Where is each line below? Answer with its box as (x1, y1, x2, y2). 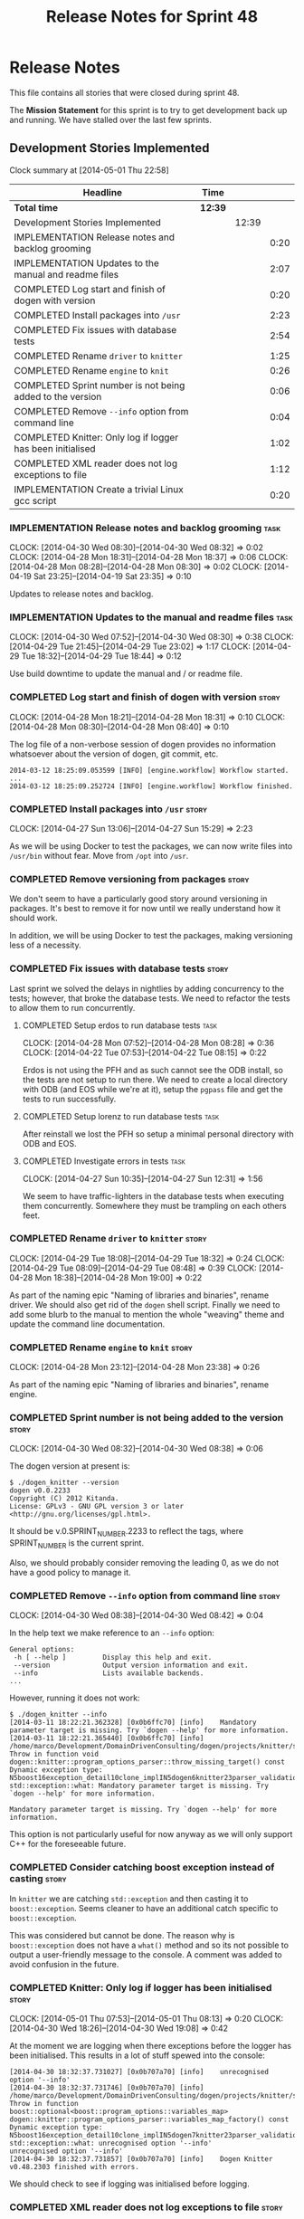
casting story (9, 1872, 67, 1885)
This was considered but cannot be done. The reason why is (9, 1929, 235, 1940)
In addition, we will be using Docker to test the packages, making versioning (9, 930, 293, 941)
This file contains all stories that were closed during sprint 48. (9, 87, 240, 98)
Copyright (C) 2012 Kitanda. (9, 1494, 119, 1503)
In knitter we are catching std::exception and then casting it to (9, 1893, 249, 1904)
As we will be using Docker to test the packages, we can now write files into (9, 840, 293, 852)
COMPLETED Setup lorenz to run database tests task (22, 1110, 220, 1121)
